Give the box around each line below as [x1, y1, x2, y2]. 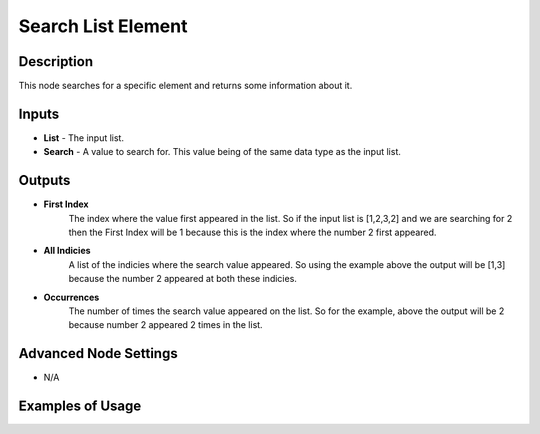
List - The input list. [43, 131, 125, 144]
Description [18, 53, 94, 70]
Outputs [18, 172, 71, 189]
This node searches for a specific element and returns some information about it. [18, 80, 353, 92]
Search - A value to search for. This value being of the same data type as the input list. [43, 146, 402, 158]
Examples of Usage [18, 398, 142, 415]
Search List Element [18, 15, 188, 37]
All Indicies [43, 245, 91, 257]
